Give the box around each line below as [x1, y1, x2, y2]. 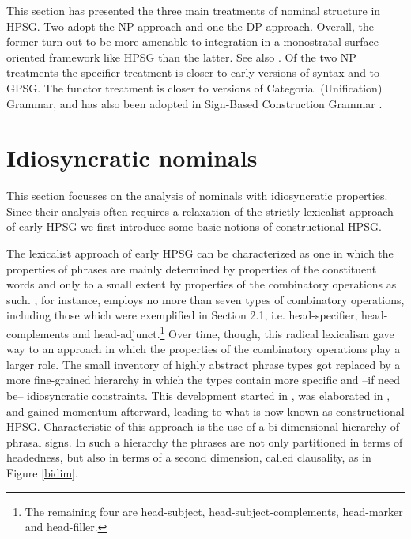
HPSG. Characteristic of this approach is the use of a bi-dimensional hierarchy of [6, 418, 400, 435]
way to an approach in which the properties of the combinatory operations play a [6, 341, 401, 357]
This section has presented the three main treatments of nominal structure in [6, 2, 381, 18]
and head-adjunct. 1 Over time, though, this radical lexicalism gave [72, 323, 394, 341]
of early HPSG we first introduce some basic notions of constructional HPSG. [6, 218, 382, 235]
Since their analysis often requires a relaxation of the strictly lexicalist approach [6, 202, 394, 219]
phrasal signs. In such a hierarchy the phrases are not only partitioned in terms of [6, 433, 403, 450]
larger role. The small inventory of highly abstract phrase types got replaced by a [6, 356, 401, 372]
